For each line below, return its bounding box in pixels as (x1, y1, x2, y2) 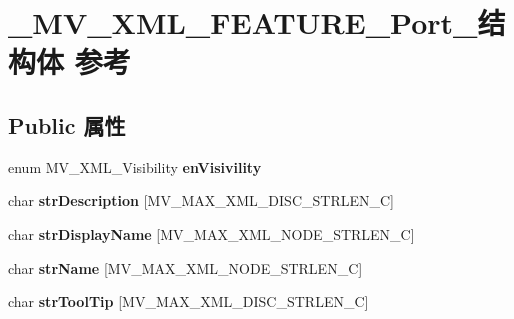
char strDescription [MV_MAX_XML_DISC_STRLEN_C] (8, 190, 394, 211)
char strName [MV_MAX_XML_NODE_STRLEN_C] (8, 257, 363, 278)
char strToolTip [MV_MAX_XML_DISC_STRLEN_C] (8, 291, 369, 312)
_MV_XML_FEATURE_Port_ (8, 2, 478, 43)
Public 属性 (8, 109, 126, 140)
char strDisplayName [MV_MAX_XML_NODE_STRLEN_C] (8, 223, 415, 244)
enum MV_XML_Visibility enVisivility (8, 156, 262, 177)
